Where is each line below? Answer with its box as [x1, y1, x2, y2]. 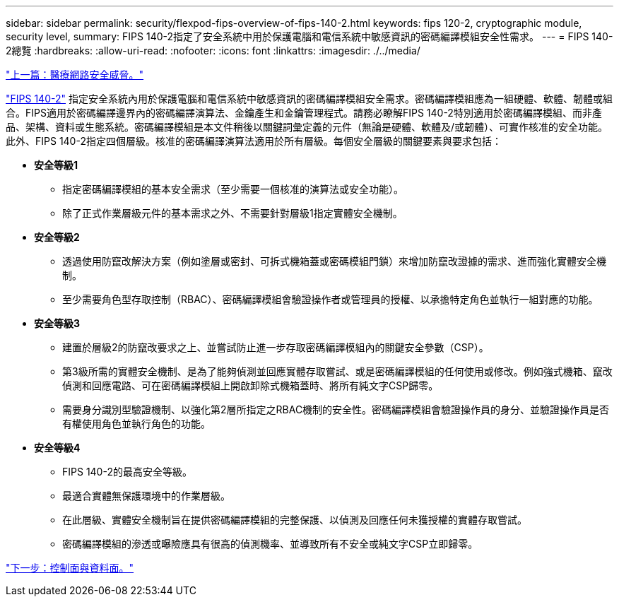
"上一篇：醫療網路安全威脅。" [6, 69, 144, 81]
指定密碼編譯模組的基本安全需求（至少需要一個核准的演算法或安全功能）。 [62, 183, 403, 195]
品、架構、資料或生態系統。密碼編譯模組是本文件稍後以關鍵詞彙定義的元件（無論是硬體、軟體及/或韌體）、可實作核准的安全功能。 [6, 121, 608, 133]
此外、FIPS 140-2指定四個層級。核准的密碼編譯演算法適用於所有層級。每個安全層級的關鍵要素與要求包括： [6, 135, 502, 147]
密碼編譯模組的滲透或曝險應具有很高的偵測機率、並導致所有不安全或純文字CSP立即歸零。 [62, 538, 478, 550]
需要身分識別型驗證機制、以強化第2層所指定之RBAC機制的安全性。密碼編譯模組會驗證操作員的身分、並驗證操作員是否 [62, 403, 610, 415]
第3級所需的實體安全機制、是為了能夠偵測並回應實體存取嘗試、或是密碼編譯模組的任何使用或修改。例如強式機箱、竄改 [62, 365, 613, 377]
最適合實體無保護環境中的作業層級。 [62, 490, 230, 502]
